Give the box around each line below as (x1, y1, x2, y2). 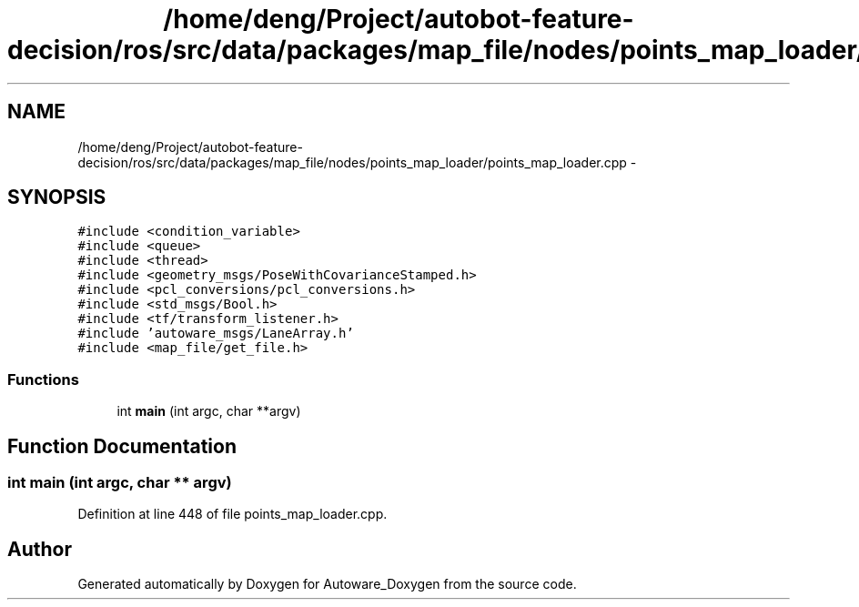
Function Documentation (7, 434, 237, 458)
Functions (7, 369, 79, 389)
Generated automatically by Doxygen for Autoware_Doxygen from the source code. (77, 576, 577, 592)
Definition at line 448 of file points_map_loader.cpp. (77, 506, 388, 522)
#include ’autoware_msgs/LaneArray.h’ (77, 326, 354, 341)
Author (7, 537, 72, 561)
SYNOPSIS (7, 186, 106, 209)
